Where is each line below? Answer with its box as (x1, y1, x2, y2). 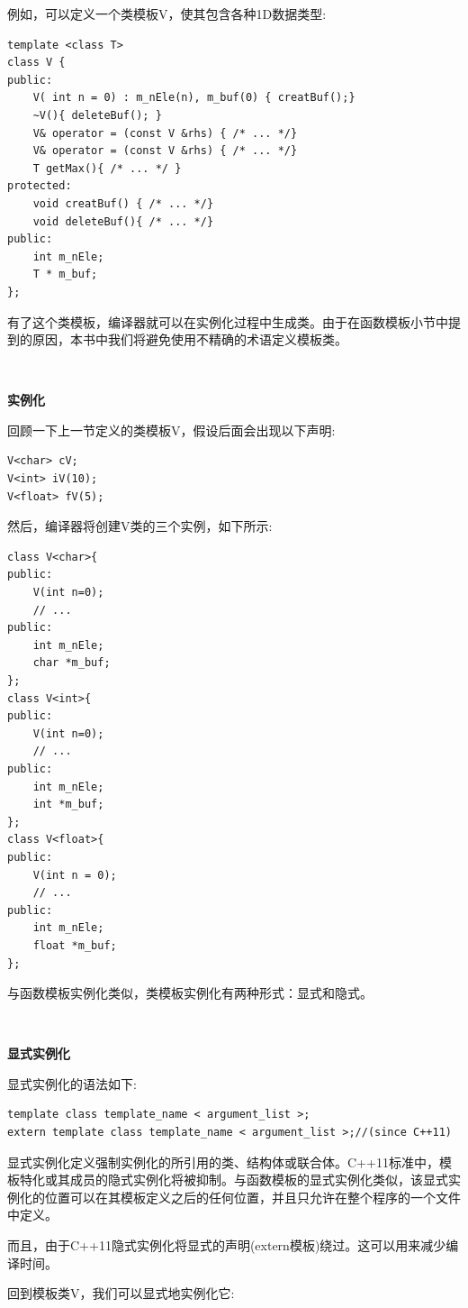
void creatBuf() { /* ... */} (32, 197, 214, 210)
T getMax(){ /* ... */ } (32, 161, 182, 175)
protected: (7, 179, 72, 193)
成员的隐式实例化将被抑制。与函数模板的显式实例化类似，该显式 (69, 1170, 448, 1189)
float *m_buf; (32, 938, 117, 952)
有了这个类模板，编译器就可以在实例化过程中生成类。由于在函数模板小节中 (7, 312, 448, 331)
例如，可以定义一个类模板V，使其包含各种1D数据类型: (7, 5, 327, 23)
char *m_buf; (32, 656, 111, 670)
